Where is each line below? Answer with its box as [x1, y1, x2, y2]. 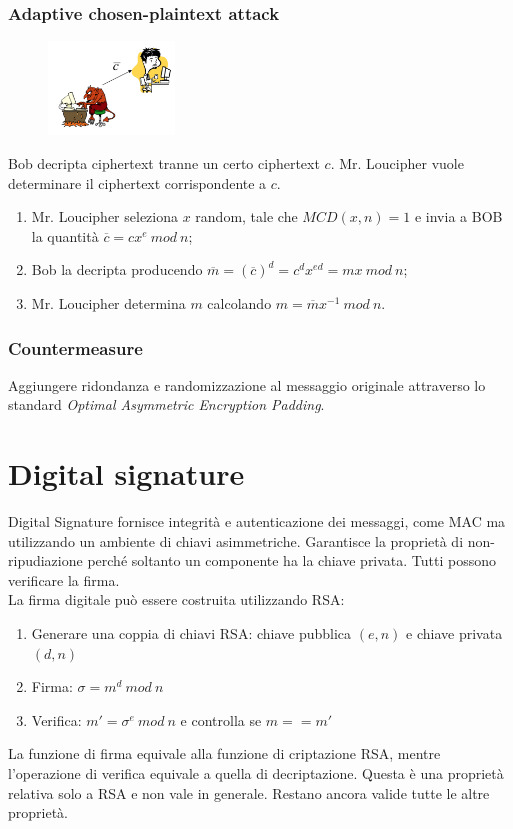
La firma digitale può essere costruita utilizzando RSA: [8, 589, 345, 610]
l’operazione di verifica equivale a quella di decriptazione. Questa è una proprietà [8, 763, 504, 784]
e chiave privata [406, 623, 503, 644]
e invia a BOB [414, 206, 503, 227]
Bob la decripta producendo [31, 259, 203, 280]
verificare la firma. [8, 569, 120, 590]
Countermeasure [8, 335, 143, 360]
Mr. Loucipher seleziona [31, 206, 178, 227]
